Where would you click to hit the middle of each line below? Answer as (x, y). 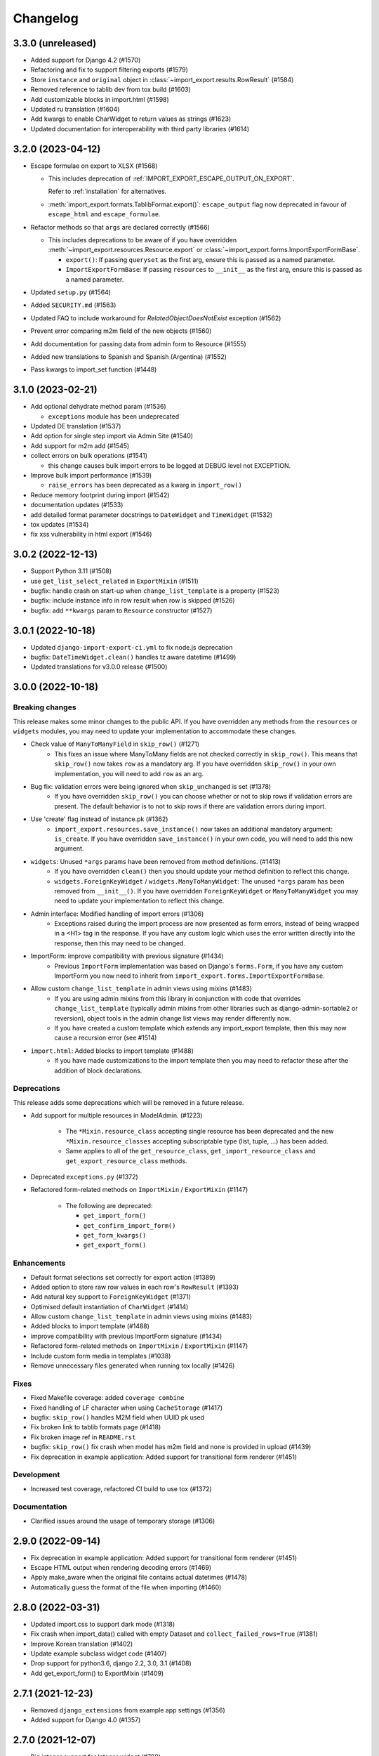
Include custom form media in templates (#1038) (101, 1356)
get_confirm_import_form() (129, 1225)
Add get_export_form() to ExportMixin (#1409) (97, 1673)
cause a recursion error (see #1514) (106, 1038)
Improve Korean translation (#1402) (82, 1644)
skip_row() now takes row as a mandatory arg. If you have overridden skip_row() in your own (195, 764)
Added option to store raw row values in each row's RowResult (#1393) (134, 1287)
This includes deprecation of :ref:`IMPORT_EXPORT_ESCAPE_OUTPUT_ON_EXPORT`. (171, 178)
